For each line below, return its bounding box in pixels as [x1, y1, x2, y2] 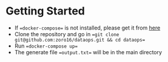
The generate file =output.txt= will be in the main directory [14, 48, 162, 55]
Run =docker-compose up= [14, 42, 78, 49]
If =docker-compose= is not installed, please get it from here [14, 24, 161, 31]
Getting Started [5, 4, 86, 18]
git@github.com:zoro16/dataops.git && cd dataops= [14, 37, 146, 43]
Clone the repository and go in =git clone [14, 30, 119, 37]
